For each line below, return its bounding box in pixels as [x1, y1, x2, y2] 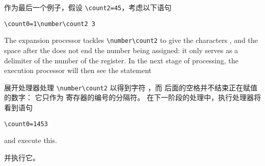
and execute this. [4, 135, 57, 146]
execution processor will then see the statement [4, 65, 152, 76]
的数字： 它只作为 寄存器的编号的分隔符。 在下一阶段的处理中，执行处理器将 [4, 92, 261, 103]
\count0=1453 [4, 120, 48, 128]
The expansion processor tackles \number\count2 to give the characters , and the [4, 35, 258, 45]
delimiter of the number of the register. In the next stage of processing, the [4, 55, 238, 65]
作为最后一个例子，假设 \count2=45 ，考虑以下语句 [4, 2, 172, 12]
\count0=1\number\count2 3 [4, 20, 95, 28]
